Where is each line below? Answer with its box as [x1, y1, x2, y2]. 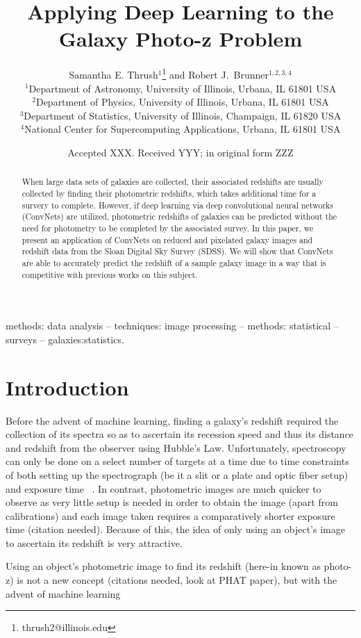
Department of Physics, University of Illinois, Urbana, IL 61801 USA [35, 95, 329, 109]
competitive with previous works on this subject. [22, 268, 198, 280]
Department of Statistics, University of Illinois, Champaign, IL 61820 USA [24, 108, 342, 122]
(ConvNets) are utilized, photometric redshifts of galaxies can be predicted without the [22, 211, 337, 222]
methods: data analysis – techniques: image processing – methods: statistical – [6, 318, 339, 333]
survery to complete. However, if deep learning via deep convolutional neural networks [22, 199, 334, 211]
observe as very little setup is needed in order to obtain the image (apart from [6, 495, 338, 509]
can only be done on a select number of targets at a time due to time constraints [6, 454, 349, 468]
